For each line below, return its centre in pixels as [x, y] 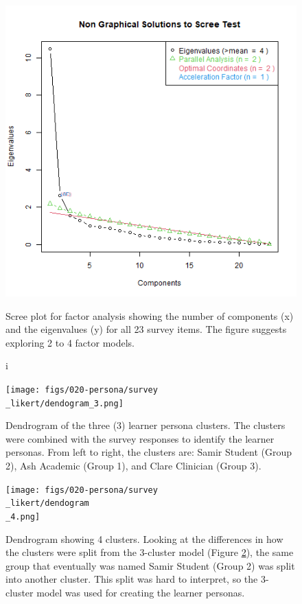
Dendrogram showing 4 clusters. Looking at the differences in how [144, 538]
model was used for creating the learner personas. [141, 592]
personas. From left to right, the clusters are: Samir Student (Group [149, 452]
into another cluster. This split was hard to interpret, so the [132, 579]
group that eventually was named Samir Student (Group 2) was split [150, 565]
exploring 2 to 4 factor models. [70, 342]
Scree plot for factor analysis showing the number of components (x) [150, 315]
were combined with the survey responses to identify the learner [140, 438]
